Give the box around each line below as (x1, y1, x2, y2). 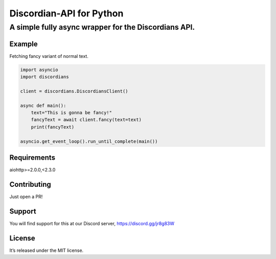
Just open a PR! (9, 193, 43, 200)
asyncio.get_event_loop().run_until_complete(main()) (20, 138, 158, 144)
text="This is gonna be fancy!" (31, 110, 112, 116)
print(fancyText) (31, 124, 75, 130)
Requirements (9, 154, 56, 162)
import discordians (20, 74, 69, 80)
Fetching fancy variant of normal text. (9, 53, 89, 59)
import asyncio (20, 67, 58, 73)
